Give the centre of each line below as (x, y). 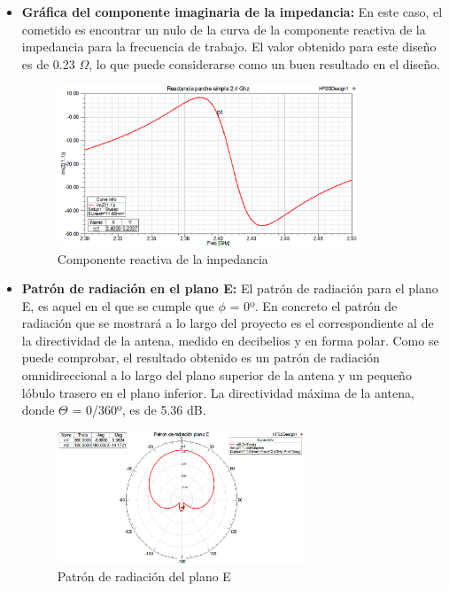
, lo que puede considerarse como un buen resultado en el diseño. (264, 63)
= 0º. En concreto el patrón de (314, 305)
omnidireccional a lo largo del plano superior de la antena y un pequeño (217, 375)
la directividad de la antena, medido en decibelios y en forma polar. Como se (230, 340)
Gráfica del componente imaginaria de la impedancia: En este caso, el (232, 12)
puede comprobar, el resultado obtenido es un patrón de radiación (201, 358)
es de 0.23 (48, 63)
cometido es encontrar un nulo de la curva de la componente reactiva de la (224, 29)
